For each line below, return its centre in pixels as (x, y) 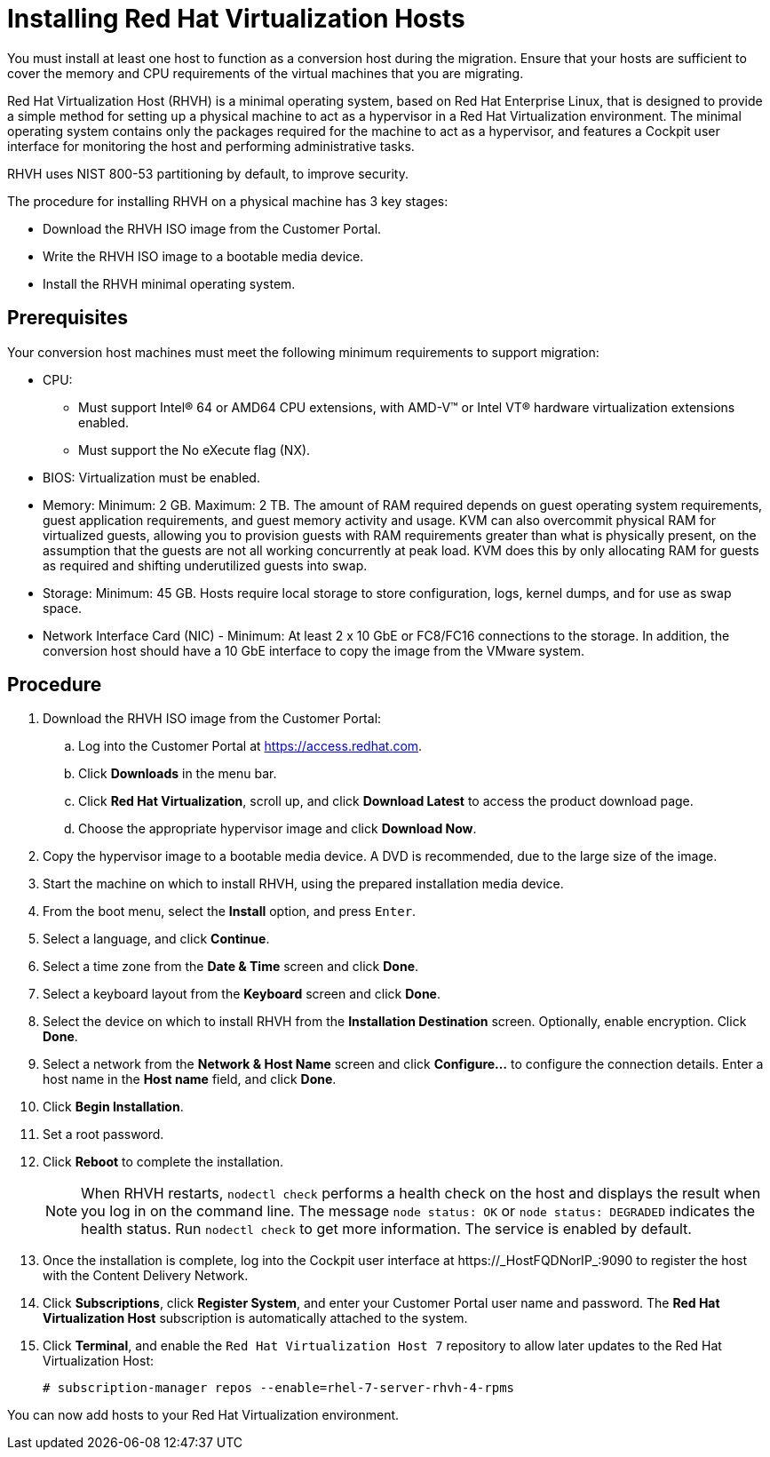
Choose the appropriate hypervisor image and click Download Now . (278, 829)
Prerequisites (67, 318)
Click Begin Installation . (113, 1107)
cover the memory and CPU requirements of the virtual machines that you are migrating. (266, 73)
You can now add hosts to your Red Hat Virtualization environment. (203, 1415)
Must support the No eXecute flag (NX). (194, 450)
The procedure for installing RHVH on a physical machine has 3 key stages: (228, 201)
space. (63, 608)
